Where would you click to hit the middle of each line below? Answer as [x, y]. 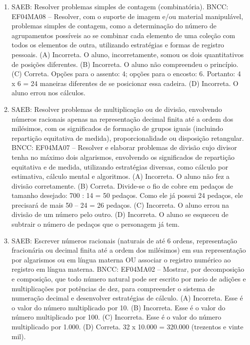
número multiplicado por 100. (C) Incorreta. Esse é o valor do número [116, 317]
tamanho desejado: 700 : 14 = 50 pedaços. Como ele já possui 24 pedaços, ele [127, 195]
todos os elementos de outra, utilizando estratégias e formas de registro [118, 45]
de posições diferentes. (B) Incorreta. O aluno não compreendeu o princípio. [125, 64]
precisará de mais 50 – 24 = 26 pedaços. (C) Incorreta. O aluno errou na [120, 205]
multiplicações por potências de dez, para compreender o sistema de [113, 288]
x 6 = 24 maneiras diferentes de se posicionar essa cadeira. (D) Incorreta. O [125, 83]
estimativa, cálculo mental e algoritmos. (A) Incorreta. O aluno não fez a [121, 176]
